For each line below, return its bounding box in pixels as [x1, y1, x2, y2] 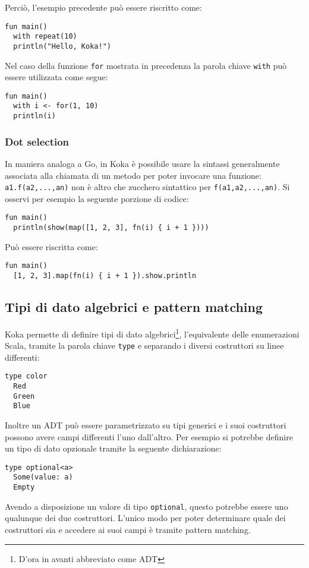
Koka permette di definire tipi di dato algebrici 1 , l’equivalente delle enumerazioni [5, 326, 299, 340]
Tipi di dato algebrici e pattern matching [5, 298, 263, 316]
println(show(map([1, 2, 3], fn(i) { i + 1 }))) [13, 223, 209, 232]
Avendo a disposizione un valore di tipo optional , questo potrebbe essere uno [5, 500, 288, 512]
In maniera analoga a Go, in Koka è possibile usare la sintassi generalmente [5, 157, 280, 169]
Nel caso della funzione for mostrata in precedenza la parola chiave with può [5, 59, 287, 71]
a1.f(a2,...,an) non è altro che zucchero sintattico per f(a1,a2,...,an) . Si [5, 181, 290, 193]
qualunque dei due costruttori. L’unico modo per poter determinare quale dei [5, 512, 286, 524]
